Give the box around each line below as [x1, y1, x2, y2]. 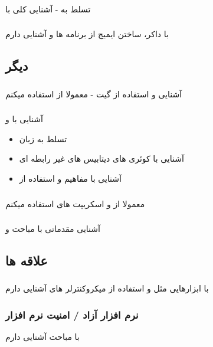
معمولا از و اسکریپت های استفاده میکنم [5, 197, 145, 209]
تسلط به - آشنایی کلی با [5, 2, 91, 15]
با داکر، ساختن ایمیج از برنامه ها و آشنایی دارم [5, 28, 169, 40]
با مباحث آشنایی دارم [5, 330, 80, 343]
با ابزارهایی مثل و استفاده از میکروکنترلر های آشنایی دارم [5, 282, 209, 294]
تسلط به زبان [19, 132, 67, 145]
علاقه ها [5, 251, 48, 270]
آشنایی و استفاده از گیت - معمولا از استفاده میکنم [5, 87, 182, 100]
